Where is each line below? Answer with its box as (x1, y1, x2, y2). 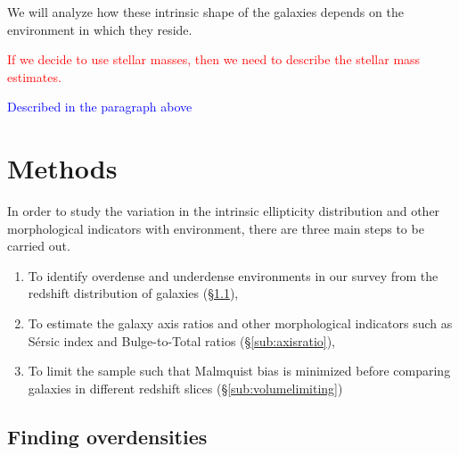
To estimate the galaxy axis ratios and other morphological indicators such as (28, 314, 453, 333)
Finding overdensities (7, 422, 208, 450)
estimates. (7, 67, 61, 86)
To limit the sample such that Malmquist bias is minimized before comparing (28, 361, 451, 380)
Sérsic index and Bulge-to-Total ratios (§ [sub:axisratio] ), (28, 331, 336, 350)
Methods (7, 150, 118, 186)
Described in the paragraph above (7, 97, 193, 116)
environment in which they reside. (7, 20, 193, 38)
